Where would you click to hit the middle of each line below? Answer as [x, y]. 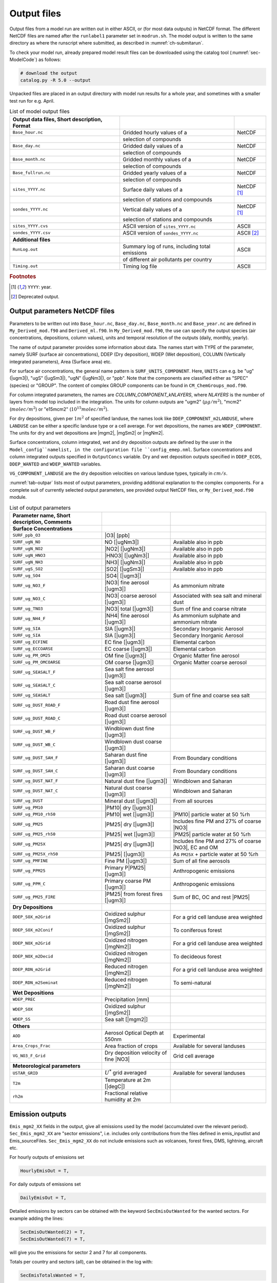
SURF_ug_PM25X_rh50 [35, 854]
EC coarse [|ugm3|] [128, 649]
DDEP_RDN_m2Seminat [35, 983]
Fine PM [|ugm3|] [126, 861]
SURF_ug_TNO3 [28, 609]
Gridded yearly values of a [154, 173]
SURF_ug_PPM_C [29, 884]
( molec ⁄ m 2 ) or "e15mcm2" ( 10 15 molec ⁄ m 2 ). [59, 409]
